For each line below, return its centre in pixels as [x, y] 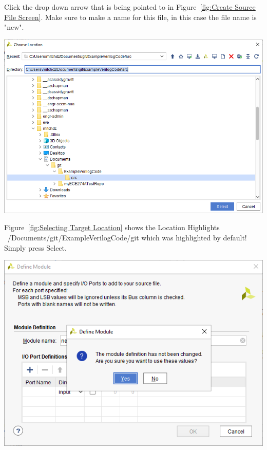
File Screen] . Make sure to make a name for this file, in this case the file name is [130, 17]
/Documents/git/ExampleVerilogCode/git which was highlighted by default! [127, 238]
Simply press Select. [35, 247]
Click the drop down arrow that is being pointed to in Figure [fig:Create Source [130, 7]
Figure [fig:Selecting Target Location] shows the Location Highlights [112, 227]
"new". [14, 27]
